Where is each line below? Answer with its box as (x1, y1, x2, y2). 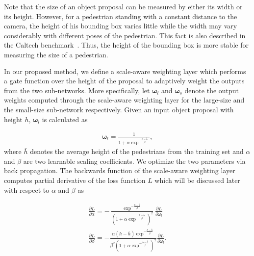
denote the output (184, 85, 239, 95)
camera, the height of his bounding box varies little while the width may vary (4, 21, 237, 31)
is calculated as (42, 114, 88, 124)
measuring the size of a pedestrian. (4, 49, 108, 59)
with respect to (4, 184, 50, 195)
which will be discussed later (154, 175, 240, 185)
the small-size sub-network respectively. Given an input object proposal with (4, 104, 234, 114)
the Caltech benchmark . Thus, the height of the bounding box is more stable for (4, 40, 249, 50)
